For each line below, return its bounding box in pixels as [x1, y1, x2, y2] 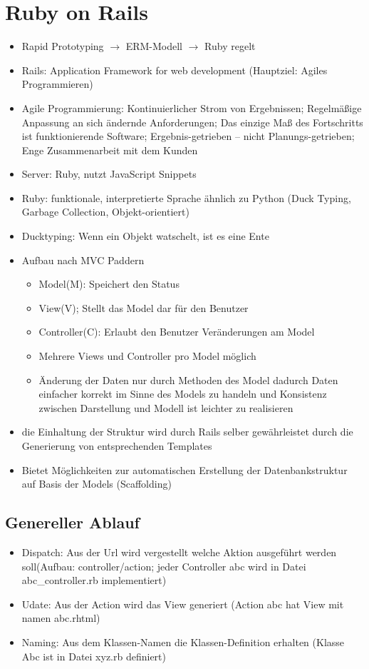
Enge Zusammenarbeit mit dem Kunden [21, 142, 198, 157]
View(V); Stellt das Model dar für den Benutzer [38, 300, 249, 315]
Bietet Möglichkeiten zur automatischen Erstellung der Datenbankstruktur [21, 462, 348, 477]
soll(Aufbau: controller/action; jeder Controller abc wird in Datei [21, 558, 306, 573]
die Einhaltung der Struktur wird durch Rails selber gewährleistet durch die [21, 424, 353, 439]
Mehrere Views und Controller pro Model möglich [38, 348, 256, 363]
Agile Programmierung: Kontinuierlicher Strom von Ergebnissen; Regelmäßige [21, 100, 362, 115]
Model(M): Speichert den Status [38, 276, 180, 291]
